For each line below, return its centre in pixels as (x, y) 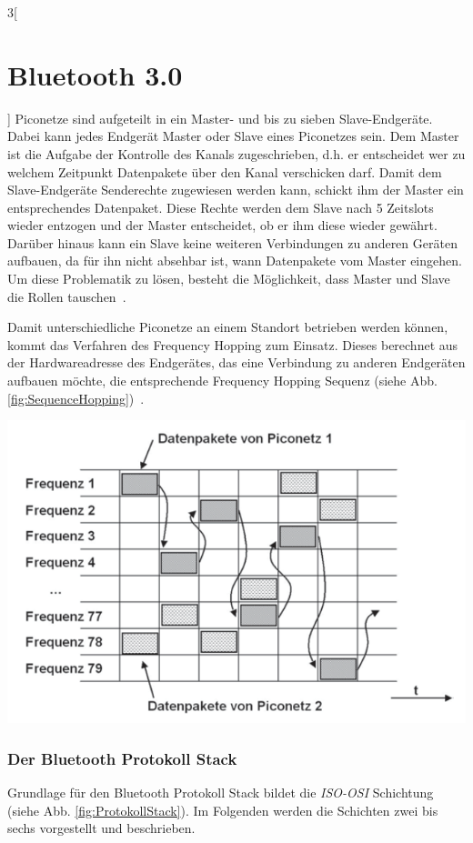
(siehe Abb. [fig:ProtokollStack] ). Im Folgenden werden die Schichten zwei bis (223, 810)
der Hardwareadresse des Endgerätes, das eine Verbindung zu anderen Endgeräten (236, 362)
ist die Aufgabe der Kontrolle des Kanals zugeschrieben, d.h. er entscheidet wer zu (236, 153)
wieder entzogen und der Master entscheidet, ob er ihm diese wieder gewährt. (222, 225)
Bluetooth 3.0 (95, 74)
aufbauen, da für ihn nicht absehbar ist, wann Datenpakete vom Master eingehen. (235, 261)
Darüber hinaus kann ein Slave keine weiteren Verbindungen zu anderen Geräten (232, 242)
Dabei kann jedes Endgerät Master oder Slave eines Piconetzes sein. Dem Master (233, 136)
